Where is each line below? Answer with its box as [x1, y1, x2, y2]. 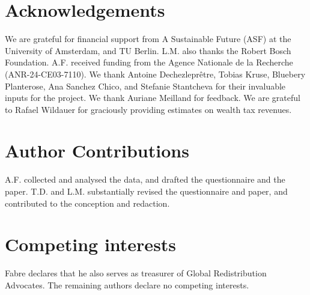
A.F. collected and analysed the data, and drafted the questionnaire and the [5, 173, 285, 186]
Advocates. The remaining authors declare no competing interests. [5, 278, 249, 291]
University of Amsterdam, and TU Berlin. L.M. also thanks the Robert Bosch [5, 44, 291, 56]
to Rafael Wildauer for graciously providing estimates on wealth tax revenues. [5, 103, 292, 115]
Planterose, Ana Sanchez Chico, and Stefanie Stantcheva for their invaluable [5, 79, 286, 92]
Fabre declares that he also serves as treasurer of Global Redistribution [5, 267, 267, 279]
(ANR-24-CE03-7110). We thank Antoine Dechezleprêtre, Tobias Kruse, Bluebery [5, 67, 306, 80]
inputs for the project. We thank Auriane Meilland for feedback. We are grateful [5, 91, 300, 104]
